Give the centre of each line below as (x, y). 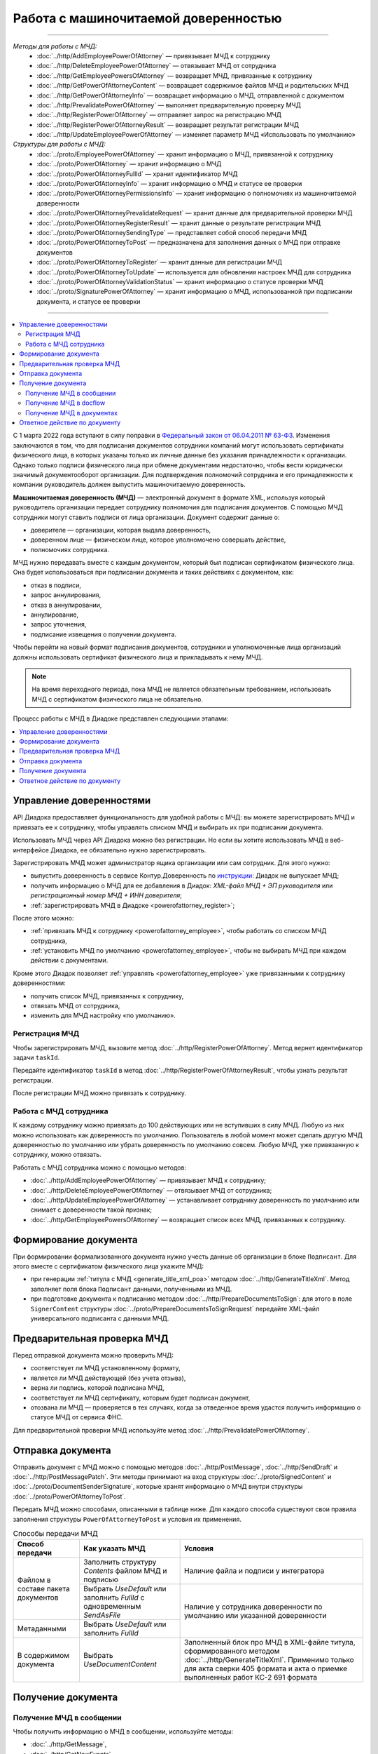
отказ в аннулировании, (66, 605)
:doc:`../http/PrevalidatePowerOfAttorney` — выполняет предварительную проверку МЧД (169, 105)
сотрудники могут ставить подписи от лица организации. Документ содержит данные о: (146, 517)
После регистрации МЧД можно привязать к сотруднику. (100, 1093)
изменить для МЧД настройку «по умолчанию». (103, 1016)
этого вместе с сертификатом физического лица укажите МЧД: (108, 1266)
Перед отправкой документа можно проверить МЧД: (93, 1355)
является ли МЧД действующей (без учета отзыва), (108, 1378)
